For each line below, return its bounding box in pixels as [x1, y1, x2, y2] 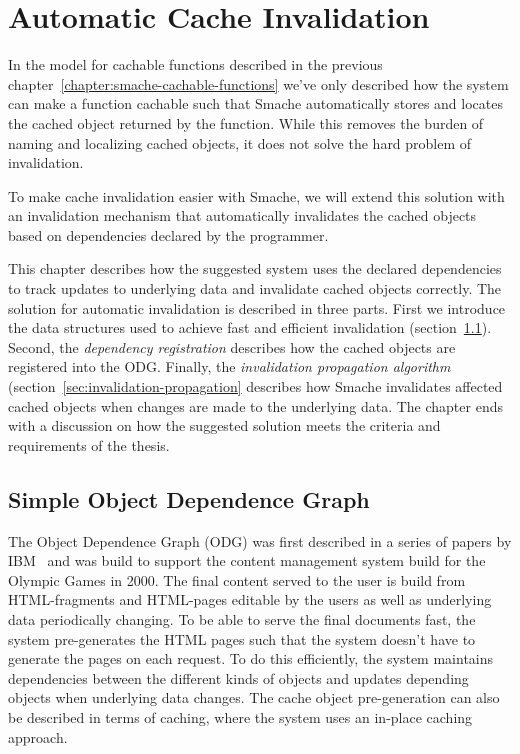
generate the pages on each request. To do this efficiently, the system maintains [8, 648, 494, 669]
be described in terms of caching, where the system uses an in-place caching [8, 706, 473, 727]
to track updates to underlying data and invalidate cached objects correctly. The [8, 278, 502, 299]
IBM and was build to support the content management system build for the [8, 550, 486, 571]
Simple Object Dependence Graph [8, 483, 370, 514]
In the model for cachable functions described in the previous [8, 54, 383, 75]
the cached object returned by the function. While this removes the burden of [8, 112, 484, 133]
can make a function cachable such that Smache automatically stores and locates [8, 93, 503, 114]
